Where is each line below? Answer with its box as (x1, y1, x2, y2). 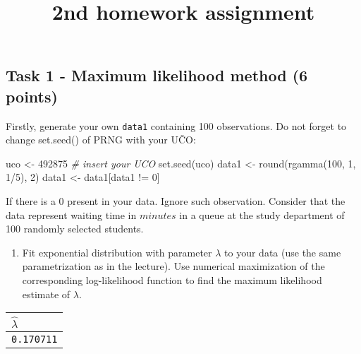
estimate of (22, 286, 71, 301)
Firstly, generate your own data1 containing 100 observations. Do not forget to (6, 118, 347, 133)
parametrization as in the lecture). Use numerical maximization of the (22, 259, 325, 273)
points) (6, 85, 58, 107)
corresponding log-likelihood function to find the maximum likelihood (22, 272, 322, 287)
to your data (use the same (224, 244, 341, 259)
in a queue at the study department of (179, 207, 345, 222)
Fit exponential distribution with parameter (22, 244, 212, 259)
